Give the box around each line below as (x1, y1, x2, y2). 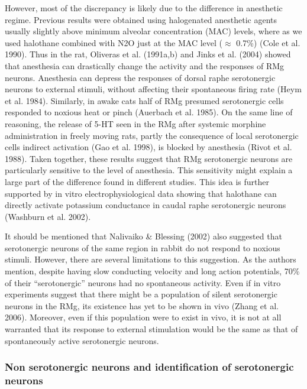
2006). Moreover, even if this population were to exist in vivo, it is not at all (5, 311, 282, 323)
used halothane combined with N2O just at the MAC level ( (5, 36, 223, 48)
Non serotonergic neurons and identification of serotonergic (5, 359, 294, 374)
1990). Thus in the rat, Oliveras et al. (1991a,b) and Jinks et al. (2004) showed (5, 48, 291, 60)
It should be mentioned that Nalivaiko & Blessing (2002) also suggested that (5, 230, 282, 242)
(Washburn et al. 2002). (5, 210, 91, 222)
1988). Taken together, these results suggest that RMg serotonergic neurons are (5, 152, 293, 164)
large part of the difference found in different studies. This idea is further (5, 175, 270, 187)
